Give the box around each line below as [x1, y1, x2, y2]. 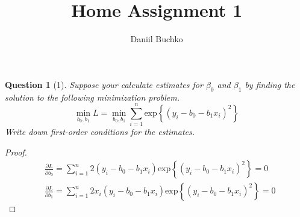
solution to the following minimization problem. [5, 90, 180, 103]
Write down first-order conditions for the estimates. [5, 125, 195, 138]
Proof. [5, 145, 27, 158]
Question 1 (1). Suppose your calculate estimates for [5, 78, 203, 90]
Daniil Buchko [130, 33, 183, 45]
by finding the [245, 78, 295, 90]
